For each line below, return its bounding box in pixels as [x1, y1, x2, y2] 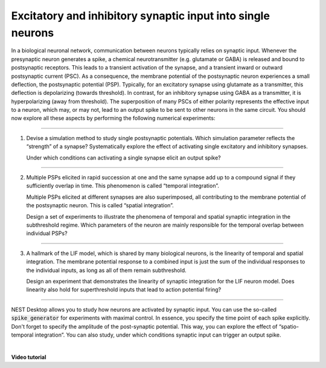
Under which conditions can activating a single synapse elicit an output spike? [26, 154, 221, 161]
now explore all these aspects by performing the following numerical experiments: [11, 115, 216, 122]
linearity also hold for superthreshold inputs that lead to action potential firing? [26, 286, 222, 293]
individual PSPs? [26, 230, 68, 237]
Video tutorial [11, 353, 46, 361]
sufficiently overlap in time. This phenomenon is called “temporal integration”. [26, 182, 220, 190]
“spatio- [278, 323, 299, 330]
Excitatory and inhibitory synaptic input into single [11, 9, 270, 22]
